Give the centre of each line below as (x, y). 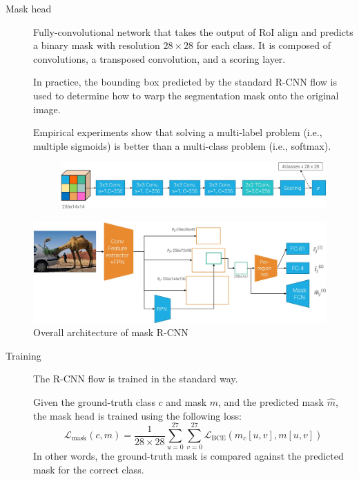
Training (23, 355)
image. (47, 109)
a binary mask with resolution (97, 45)
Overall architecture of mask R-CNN (111, 332)
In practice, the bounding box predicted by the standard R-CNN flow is (185, 82)
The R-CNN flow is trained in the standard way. (136, 379)
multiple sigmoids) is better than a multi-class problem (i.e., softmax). (182, 145)
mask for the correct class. (89, 469)
